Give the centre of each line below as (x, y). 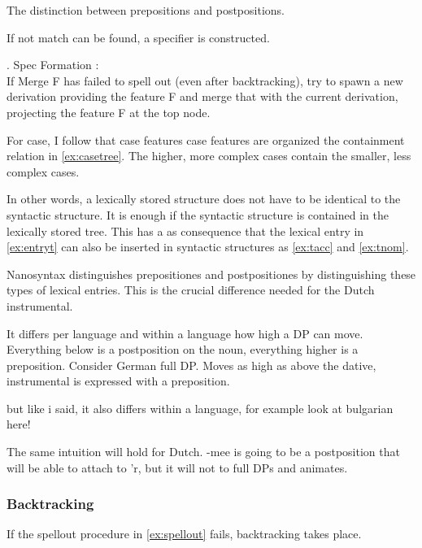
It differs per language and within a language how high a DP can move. (185, 333)
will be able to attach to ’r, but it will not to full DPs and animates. (177, 467)
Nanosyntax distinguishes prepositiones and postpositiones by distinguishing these (211, 274)
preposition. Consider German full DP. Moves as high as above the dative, (191, 365)
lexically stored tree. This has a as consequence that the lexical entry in (185, 231)
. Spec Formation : (53, 65)
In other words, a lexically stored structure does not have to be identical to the (204, 199)
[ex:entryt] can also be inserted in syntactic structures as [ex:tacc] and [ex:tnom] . (208, 247)
